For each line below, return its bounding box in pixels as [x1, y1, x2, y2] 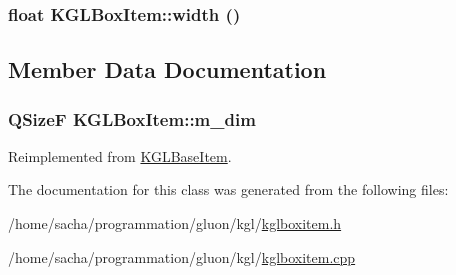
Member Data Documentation [8, 54, 327, 85]
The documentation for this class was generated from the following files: [8, 179, 449, 200]
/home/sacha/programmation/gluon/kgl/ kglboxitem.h [8, 213, 342, 234]
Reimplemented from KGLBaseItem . [8, 145, 232, 166]
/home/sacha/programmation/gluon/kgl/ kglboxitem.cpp [8, 246, 356, 267]
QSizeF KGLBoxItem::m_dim [8, 106, 256, 131]
